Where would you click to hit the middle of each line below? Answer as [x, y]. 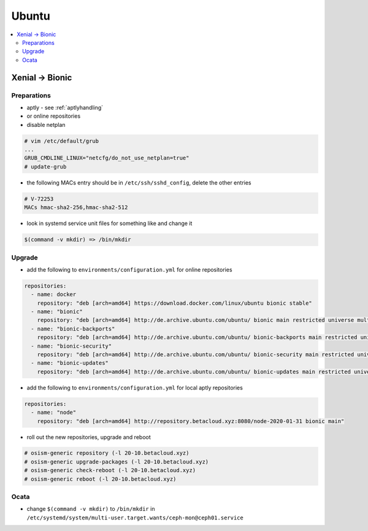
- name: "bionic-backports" [73, 329]
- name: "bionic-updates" [70, 363]
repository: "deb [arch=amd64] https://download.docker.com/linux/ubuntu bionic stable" [174, 303]
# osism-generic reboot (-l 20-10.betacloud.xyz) [100, 479]
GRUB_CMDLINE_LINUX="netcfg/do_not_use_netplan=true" [107, 158]
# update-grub [45, 166]
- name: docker [54, 295]
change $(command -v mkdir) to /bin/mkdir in [91, 509]
